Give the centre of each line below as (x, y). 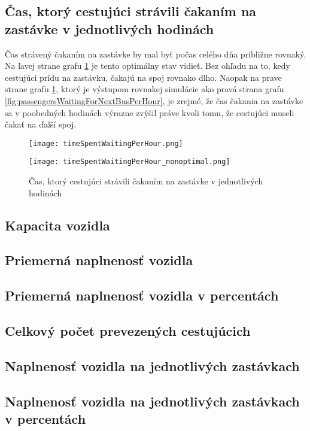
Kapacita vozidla (57, 225)
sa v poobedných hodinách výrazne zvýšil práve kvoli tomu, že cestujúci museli (150, 112)
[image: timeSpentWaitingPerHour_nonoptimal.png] (130, 162)
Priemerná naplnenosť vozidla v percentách (142, 295)
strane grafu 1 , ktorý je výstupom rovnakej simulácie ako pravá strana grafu (145, 89)
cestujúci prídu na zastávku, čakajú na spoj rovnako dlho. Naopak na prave (143, 77)
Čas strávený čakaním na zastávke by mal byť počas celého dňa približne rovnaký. (156, 54)
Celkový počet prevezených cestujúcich (128, 330)
